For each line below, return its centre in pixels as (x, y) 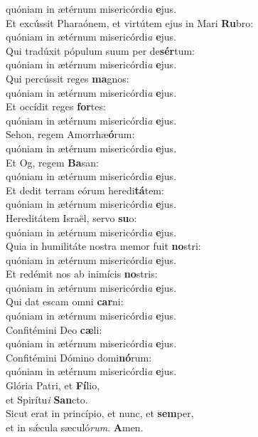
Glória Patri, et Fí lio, (53, 385)
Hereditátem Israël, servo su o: (71, 217)
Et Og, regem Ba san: (52, 162)
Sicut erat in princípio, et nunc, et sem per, (100, 413)
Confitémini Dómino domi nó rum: (79, 357)
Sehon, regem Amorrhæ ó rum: (70, 134)
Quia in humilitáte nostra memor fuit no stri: (103, 246)
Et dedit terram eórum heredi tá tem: (85, 190)
